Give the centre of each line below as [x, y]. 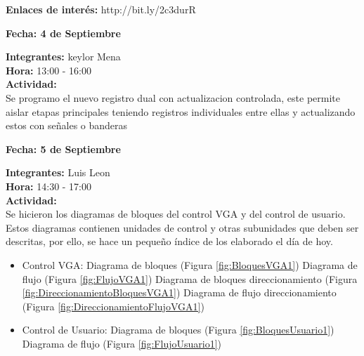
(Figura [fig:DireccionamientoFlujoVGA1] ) [113, 306]
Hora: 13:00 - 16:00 [49, 70]
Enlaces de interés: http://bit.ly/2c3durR [101, 9]
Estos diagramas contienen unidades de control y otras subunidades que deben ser [182, 227]
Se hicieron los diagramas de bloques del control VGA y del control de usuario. [176, 214]
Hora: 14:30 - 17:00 [49, 186]
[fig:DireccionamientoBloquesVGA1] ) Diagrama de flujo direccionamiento [179, 292]
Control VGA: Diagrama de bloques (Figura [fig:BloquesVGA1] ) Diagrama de [190, 264]
